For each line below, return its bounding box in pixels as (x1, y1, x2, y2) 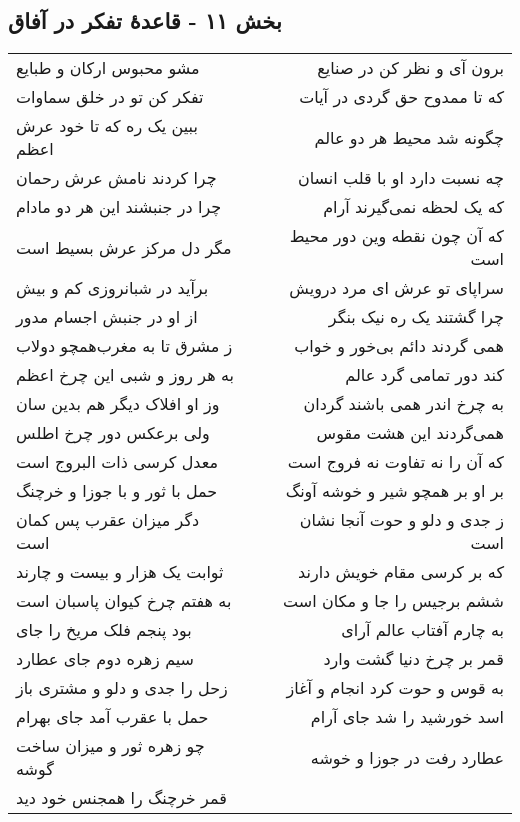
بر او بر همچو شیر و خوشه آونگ (285, 479, 504, 503)
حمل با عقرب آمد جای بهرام (16, 705, 209, 729)
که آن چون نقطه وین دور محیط (289, 224, 504, 248)
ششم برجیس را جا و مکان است (283, 589, 504, 613)
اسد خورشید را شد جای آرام (310, 705, 504, 729)
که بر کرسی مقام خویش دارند (298, 560, 504, 584)
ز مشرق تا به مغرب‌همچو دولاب (16, 334, 233, 358)
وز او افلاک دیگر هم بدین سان (16, 392, 220, 416)
